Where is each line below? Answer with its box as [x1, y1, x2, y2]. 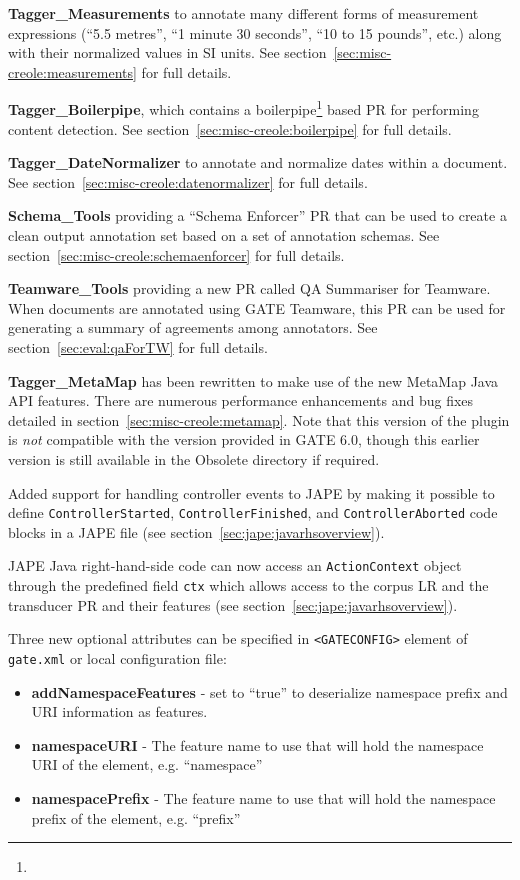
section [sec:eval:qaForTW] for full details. [8, 336, 268, 357]
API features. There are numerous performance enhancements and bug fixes [8, 390, 474, 411]
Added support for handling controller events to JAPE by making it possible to [8, 482, 495, 503]
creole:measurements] [8, 61, 137, 82]
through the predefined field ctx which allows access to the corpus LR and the [8, 575, 489, 596]
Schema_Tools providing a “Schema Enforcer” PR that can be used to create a [8, 205, 507, 226]
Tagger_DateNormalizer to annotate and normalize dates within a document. [8, 152, 508, 173]
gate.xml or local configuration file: [8, 647, 227, 668]
